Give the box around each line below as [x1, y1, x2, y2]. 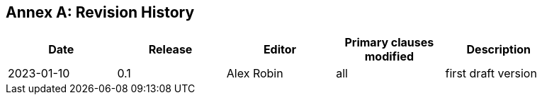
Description [466, 42, 531, 57]
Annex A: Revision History [6, 4, 195, 21]
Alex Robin [226, 66, 283, 81]
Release [148, 42, 193, 57]
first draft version [445, 66, 537, 81]
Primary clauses [344, 35, 434, 50]
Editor [263, 42, 297, 57]
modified [364, 49, 414, 64]
